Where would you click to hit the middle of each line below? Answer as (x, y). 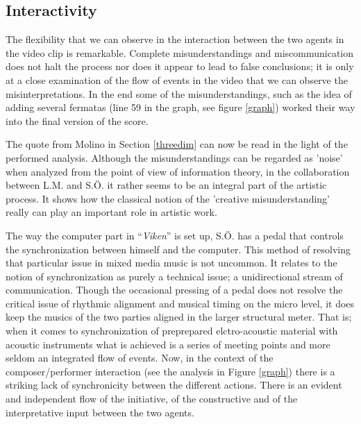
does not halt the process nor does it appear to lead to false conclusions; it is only (180, 66)
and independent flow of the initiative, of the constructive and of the (152, 399)
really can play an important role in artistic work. (111, 212)
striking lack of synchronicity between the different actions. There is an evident (174, 385)
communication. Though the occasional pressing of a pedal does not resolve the (174, 290)
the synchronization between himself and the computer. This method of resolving (178, 249)
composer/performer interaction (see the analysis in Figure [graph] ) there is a (170, 371)
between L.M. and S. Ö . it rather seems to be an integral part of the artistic (166, 185)
